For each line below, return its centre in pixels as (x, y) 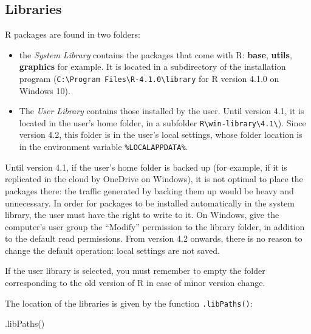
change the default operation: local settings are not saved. (112, 250)
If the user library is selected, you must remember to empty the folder (135, 271)
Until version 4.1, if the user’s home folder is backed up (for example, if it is (146, 167)
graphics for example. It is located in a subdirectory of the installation (152, 66)
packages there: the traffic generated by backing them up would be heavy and (149, 190)
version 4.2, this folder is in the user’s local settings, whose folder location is (161, 135)
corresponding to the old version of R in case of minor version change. (135, 283)
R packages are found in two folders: (73, 34)
